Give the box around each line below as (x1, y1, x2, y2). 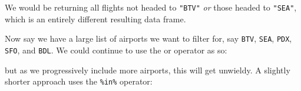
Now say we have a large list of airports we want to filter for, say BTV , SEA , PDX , (5, 32, 292, 45)
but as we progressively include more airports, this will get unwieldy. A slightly (5, 63, 290, 76)
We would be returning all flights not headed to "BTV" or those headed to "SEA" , (5, 1, 297, 13)
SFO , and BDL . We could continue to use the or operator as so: (5, 43, 227, 56)
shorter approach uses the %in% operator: (5, 75, 153, 87)
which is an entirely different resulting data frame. (5, 12, 186, 25)
